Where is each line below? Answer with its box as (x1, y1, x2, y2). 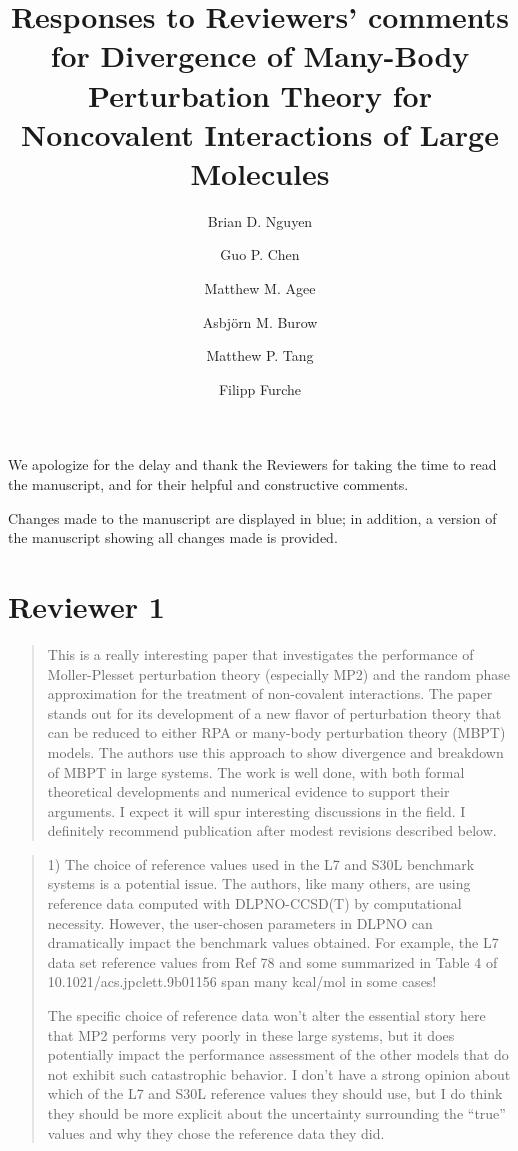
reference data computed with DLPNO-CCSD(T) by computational (47, 893, 462, 914)
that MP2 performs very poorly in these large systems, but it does (47, 1024, 455, 1045)
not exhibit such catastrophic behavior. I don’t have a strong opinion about (47, 1063, 511, 1084)
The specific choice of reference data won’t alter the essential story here (47, 1005, 486, 1026)
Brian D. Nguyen (207, 210, 313, 231)
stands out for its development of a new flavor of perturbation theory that (47, 702, 502, 723)
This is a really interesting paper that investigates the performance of (47, 643, 474, 664)
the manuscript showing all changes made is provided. (8, 527, 338, 548)
